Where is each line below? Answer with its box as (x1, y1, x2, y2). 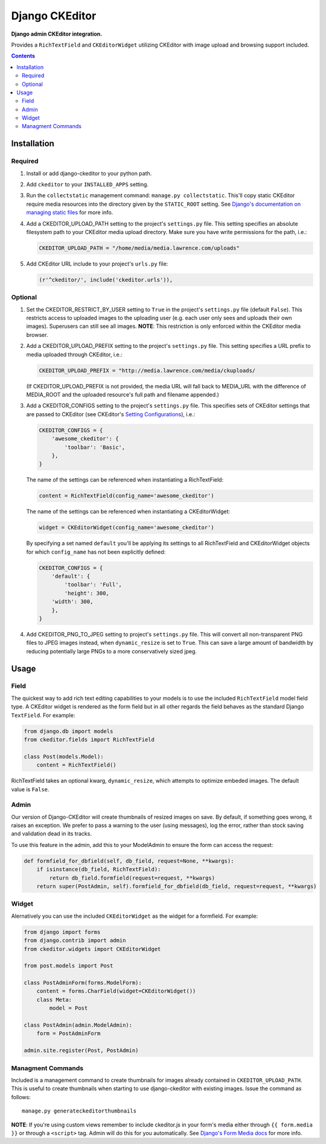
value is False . (11, 785, 50, 793)
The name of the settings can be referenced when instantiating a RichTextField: (26, 476, 223, 483)
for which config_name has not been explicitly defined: (26, 548, 166, 555)
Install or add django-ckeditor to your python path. (26, 169, 152, 177)
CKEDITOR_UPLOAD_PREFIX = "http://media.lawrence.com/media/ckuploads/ (39, 367, 256, 374)
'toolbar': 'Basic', (64, 443, 126, 451)
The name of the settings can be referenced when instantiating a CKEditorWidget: (26, 508, 231, 515)
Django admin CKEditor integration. (11, 30, 103, 38)
